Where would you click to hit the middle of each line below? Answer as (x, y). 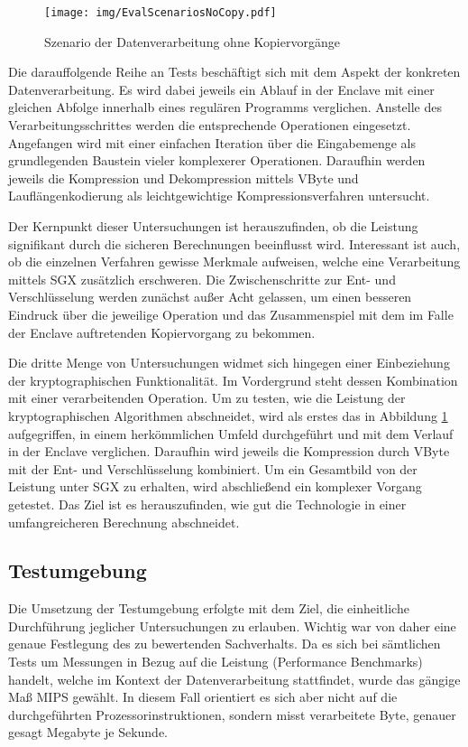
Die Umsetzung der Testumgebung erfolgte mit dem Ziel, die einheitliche (209, 608)
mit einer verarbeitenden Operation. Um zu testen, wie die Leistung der (207, 398)
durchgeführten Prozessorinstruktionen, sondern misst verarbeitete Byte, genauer (232, 714)
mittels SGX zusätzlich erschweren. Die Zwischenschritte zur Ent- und (202, 279)
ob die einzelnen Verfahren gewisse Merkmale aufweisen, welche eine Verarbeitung (234, 261)
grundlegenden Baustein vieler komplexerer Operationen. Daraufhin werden (217, 160)
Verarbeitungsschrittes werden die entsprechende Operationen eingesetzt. (210, 125)
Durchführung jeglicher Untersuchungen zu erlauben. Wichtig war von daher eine (232, 626)
